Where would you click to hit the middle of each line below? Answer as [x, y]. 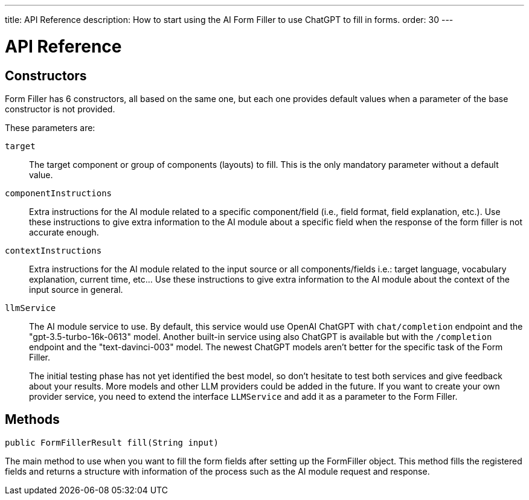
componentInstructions [59, 193]
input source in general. [76, 289]
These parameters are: [50, 127]
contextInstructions [53, 250]
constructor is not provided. [60, 109]
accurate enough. [64, 232]
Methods [32, 420]
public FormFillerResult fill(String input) [112, 442]
